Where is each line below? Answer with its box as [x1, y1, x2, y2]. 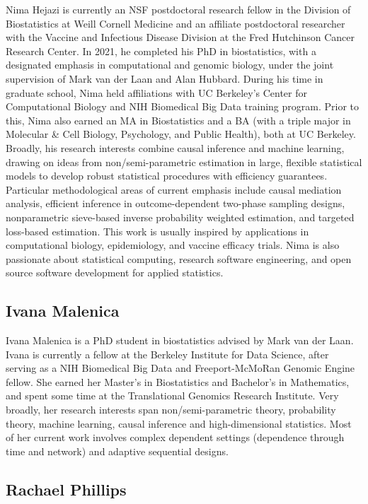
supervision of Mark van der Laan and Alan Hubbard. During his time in [6, 71, 323, 86]
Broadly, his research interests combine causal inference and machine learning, [6, 140, 345, 155]
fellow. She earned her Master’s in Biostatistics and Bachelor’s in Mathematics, [6, 374, 350, 389]
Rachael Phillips [6, 478, 127, 500]
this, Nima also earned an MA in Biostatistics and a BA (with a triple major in [6, 112, 351, 127]
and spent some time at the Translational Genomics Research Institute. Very [6, 388, 339, 403]
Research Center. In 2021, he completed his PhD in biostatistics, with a [6, 43, 316, 58]
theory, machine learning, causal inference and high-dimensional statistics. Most [6, 416, 352, 430]
